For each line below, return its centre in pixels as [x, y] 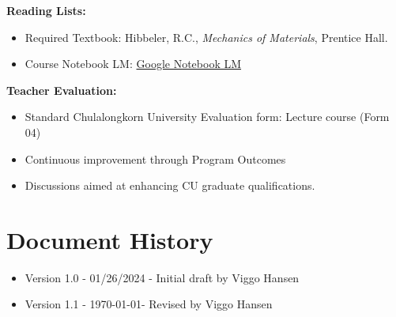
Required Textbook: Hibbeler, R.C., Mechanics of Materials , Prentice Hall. [206, 37]
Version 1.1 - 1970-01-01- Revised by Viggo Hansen [149, 304]
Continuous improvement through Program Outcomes [155, 158]
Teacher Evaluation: [62, 90]
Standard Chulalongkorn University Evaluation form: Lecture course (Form [207, 117]
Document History [110, 239]
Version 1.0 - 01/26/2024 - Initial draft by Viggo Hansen [162, 277]
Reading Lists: [46, 10]
